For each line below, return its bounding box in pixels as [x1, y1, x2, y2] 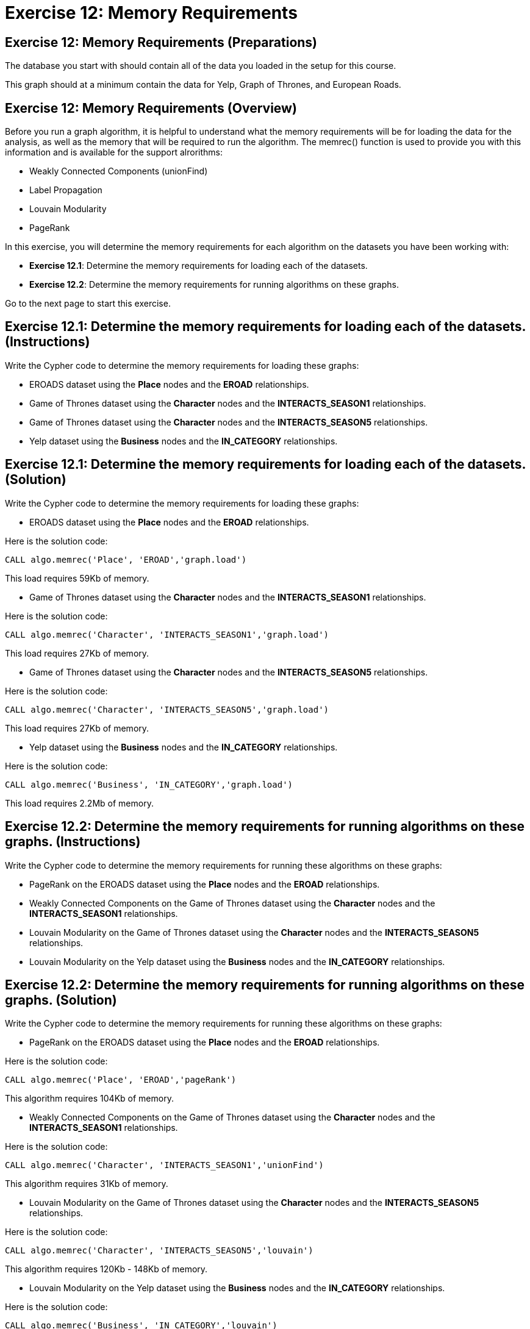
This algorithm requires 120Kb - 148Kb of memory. [5, 1264, 208, 1275]
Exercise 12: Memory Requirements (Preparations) [5, 34, 318, 50]
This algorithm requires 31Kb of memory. [5, 1178, 168, 1189]
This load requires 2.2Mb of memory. [5, 797, 154, 808]
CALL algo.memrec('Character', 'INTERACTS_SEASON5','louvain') [5, 1245, 313, 1256]
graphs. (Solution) [5, 992, 117, 1008]
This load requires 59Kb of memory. [5, 572, 149, 583]
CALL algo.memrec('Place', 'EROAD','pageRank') [5, 1075, 237, 1085]
